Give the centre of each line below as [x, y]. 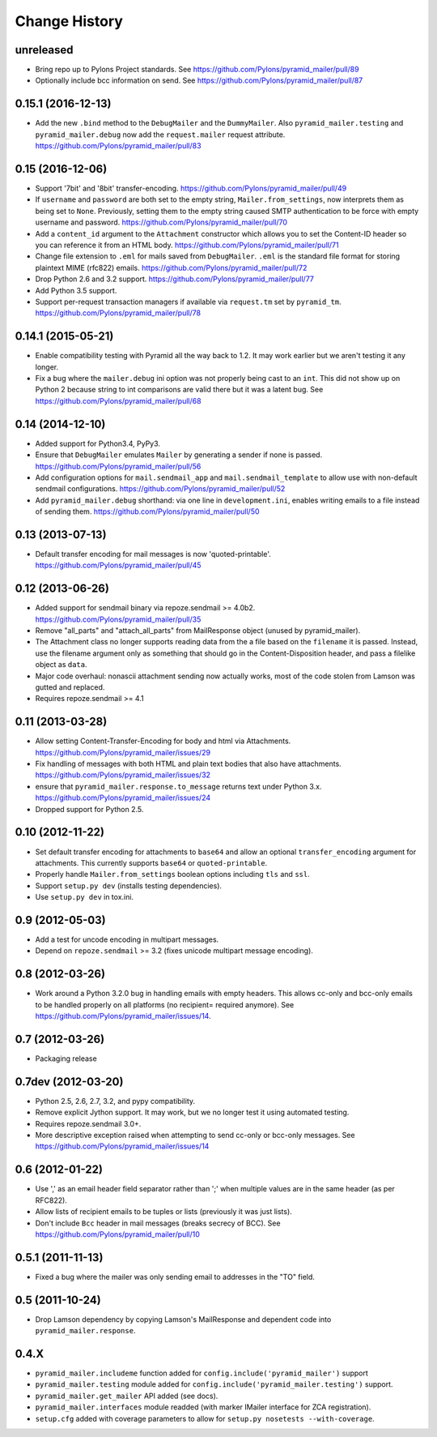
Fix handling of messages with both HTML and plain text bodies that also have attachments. [188, 764]
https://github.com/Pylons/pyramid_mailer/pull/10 [117, 1234]
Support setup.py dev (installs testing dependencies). [129, 885]
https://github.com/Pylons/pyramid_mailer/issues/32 [123, 775]
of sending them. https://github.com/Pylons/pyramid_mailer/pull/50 [147, 511]
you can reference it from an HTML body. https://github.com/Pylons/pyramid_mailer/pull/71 [187, 245]
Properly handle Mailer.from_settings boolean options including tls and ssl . [173, 875]
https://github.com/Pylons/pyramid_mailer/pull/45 [118, 565]
